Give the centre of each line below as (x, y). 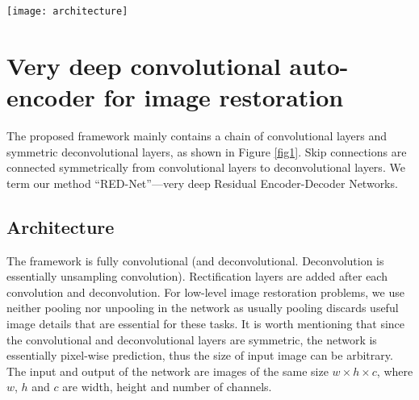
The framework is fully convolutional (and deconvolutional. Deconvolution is (195, 260)
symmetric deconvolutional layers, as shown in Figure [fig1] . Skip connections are (207, 151)
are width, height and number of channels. (167, 387)
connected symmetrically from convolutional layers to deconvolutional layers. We (206, 167)
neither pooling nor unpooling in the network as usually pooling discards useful (203, 308)
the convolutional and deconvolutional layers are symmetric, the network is (192, 339)
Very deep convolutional (144, 65)
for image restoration (224, 97)
